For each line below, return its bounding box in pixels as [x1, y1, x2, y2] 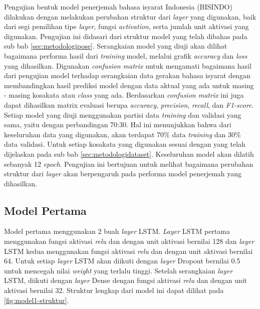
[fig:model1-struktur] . [4, 294, 69, 305]
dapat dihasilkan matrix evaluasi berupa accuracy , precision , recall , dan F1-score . [4, 99, 254, 110]
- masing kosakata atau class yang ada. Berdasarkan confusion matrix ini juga [4, 90, 244, 100]
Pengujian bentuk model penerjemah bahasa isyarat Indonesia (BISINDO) [4, 2, 232, 12]
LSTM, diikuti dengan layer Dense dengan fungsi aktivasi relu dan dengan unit [4, 275, 247, 285]
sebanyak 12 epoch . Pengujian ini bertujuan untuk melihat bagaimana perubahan [4, 158, 253, 169]
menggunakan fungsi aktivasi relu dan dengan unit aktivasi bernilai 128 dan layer [4, 236, 254, 246]
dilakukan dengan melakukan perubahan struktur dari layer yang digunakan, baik [4, 11, 256, 22]
